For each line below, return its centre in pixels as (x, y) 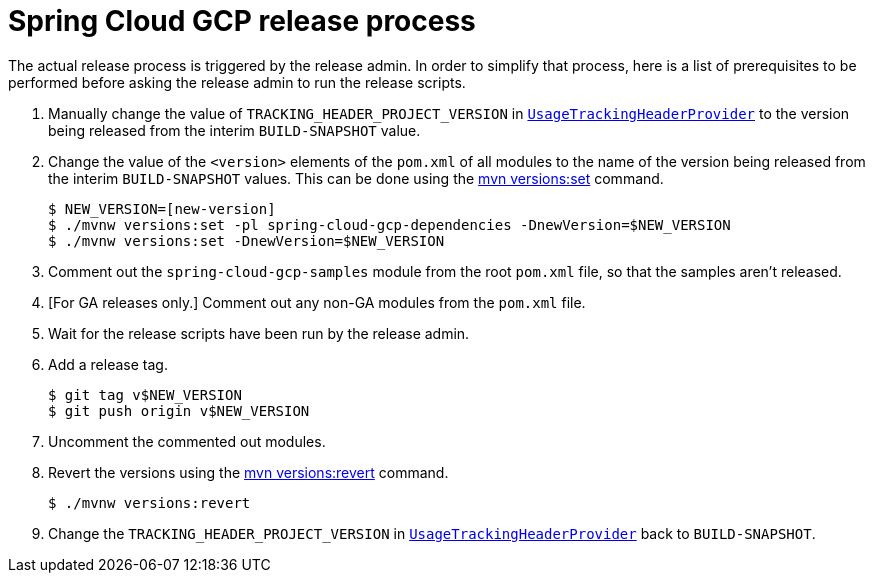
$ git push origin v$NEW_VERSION (179, 410)
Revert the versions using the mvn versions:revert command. (248, 472)
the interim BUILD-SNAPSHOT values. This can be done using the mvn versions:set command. (356, 178)
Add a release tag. (108, 364)
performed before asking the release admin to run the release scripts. (237, 82)
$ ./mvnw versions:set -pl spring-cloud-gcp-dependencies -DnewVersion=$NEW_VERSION (389, 224)
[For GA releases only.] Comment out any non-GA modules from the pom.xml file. (317, 302)
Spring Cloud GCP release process (242, 21)
